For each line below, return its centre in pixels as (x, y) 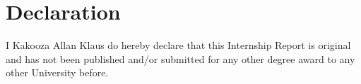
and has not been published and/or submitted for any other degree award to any (180, 58)
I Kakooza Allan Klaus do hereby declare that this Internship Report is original (178, 45)
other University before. (57, 72)
